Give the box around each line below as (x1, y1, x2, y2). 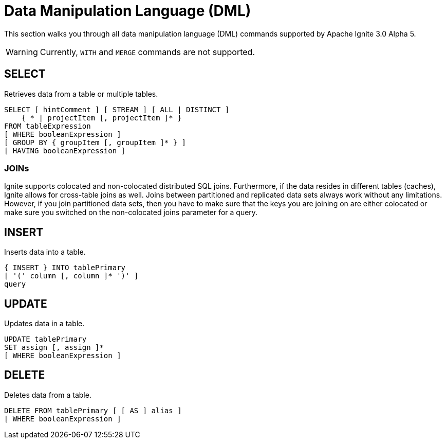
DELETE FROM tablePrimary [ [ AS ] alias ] (4, 406, 182, 415)
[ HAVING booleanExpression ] (4, 146, 126, 155)
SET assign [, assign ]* (4, 343, 104, 352)
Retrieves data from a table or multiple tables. (4, 89, 158, 98)
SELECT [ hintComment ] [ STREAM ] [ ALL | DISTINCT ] (4, 105, 230, 114)
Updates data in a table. (4, 319, 85, 328)
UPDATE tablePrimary (4, 335, 87, 344)
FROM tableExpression (4, 121, 91, 130)
